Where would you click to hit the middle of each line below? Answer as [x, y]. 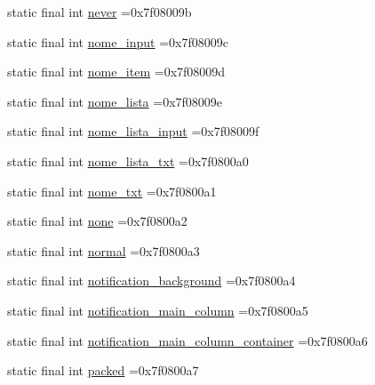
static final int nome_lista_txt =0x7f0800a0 [128, 160]
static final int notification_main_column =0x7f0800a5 [158, 310]
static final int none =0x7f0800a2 [97, 221]
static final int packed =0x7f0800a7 [103, 370]
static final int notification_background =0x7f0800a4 [152, 281]
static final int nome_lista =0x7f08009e [115, 101]
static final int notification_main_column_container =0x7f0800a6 [187, 340]
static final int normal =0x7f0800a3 [104, 250]
